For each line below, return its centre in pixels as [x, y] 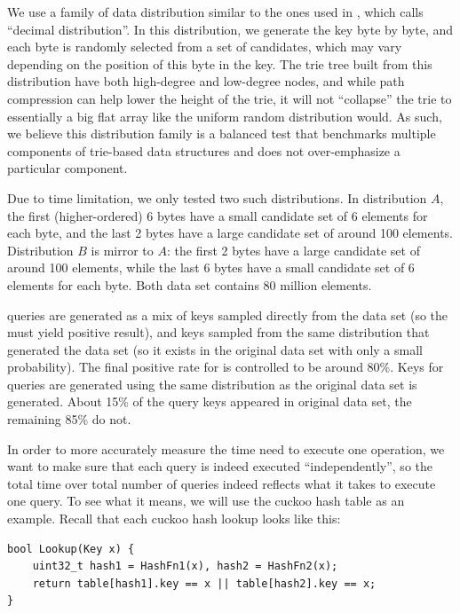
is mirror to [122, 250]
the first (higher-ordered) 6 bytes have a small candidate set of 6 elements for [218, 215]
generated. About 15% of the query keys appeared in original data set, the [210, 401]
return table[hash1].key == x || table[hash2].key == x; [204, 583]
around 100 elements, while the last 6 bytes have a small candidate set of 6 [211, 267]
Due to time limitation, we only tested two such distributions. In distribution [217, 197]
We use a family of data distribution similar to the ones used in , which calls [215, 12]
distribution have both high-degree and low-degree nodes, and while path [206, 81]
